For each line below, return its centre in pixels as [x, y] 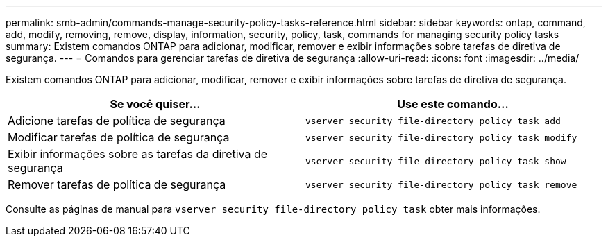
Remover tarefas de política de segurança [117, 184]
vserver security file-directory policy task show [436, 161]
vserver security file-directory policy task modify [441, 137]
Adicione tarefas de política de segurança [117, 121]
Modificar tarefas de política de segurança [119, 137]
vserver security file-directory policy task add [433, 121]
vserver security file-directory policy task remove [441, 184]
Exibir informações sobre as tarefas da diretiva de [138, 154]
